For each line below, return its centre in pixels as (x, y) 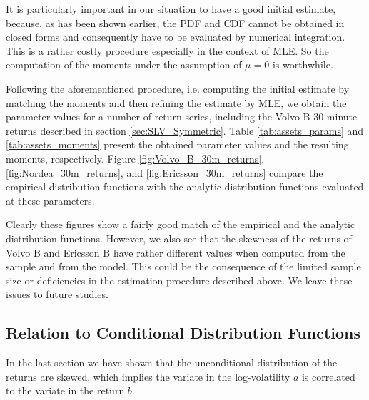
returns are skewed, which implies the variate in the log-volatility (148, 376)
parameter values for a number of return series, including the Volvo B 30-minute (182, 117)
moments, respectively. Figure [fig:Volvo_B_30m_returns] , (135, 158)
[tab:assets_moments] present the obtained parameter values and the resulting (177, 144)
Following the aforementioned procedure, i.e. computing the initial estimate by (178, 88)
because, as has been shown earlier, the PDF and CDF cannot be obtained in (175, 22)
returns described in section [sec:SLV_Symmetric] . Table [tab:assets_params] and (185, 130)
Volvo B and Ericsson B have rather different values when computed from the (176, 252)
